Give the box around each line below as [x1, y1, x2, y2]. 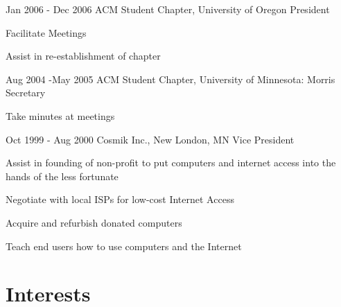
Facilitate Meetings [6, 25, 87, 40]
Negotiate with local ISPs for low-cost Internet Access [6, 192, 234, 207]
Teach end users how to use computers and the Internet [6, 238, 242, 253]
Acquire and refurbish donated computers [6, 215, 182, 229]
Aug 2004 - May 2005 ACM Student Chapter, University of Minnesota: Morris [6, 71, 335, 86]
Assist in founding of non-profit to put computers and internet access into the [6, 155, 336, 170]
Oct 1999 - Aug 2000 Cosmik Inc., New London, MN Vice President [6, 132, 295, 146]
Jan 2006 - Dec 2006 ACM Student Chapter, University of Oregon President [6, 2, 330, 16]
